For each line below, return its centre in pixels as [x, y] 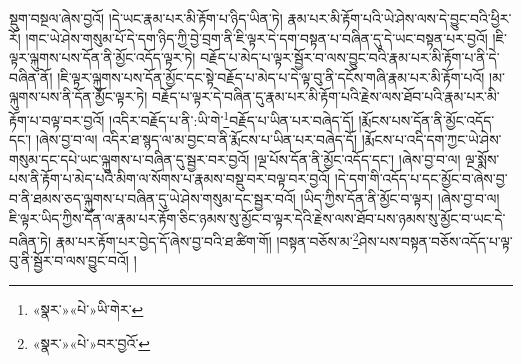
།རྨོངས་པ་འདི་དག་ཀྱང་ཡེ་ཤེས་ [431, 139]
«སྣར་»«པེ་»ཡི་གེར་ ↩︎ [88, 309]
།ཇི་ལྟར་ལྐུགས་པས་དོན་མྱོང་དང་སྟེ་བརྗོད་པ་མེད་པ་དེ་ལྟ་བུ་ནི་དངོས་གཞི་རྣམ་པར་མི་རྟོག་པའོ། [271, 76]
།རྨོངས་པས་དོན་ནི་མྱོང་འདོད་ [426, 119]
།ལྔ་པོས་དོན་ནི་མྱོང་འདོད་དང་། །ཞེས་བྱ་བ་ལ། [357, 158]
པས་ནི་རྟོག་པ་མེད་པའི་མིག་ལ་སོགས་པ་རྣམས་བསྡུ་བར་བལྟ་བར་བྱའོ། [170, 178]
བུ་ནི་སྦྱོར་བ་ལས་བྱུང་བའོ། [69, 260]
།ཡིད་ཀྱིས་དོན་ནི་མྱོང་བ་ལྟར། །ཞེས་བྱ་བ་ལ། [400, 198]
